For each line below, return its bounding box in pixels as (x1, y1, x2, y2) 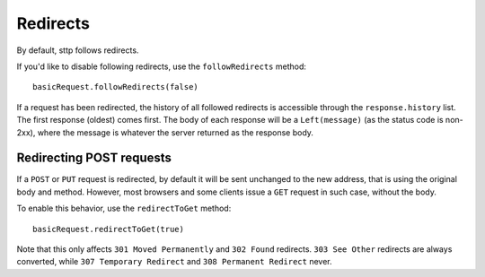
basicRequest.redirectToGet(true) (32, 224, 184, 234)
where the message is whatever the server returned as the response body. (37, 126, 314, 138)
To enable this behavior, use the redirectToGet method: (16, 203, 232, 214)
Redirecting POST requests (16, 151, 172, 166)
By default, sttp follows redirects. (16, 45, 139, 56)
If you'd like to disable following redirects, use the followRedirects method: (16, 61, 307, 72)
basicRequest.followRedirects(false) (32, 82, 199, 92)
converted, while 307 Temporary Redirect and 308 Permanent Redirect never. (16, 256, 332, 267)
